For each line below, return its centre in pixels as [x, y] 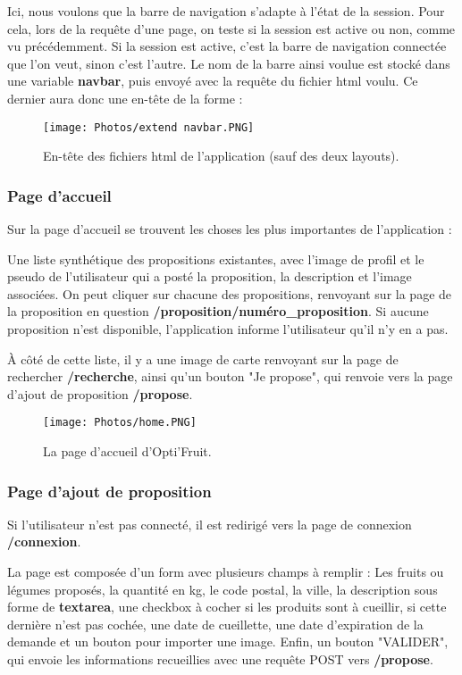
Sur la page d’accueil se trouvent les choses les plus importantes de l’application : [230, 229]
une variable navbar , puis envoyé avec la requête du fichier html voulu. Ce [213, 81]
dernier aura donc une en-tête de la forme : [125, 98]
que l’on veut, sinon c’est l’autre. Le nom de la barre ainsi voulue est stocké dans [229, 63]
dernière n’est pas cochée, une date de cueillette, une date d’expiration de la [215, 624]
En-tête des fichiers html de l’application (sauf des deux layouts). [221, 156]
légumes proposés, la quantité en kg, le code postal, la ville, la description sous [223, 589]
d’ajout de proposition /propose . [100, 393]
